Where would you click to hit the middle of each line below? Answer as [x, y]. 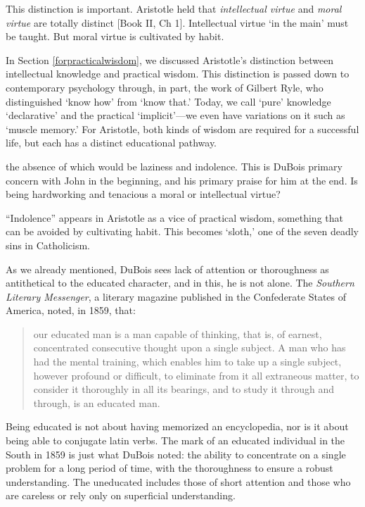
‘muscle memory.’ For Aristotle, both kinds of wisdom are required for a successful [182, 129]
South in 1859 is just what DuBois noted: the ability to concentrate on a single [176, 454]
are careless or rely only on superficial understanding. [121, 495]
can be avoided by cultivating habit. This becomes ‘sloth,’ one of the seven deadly [182, 231]
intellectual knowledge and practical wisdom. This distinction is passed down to [178, 74]
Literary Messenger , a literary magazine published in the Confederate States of [176, 296]
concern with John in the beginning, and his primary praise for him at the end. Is [182, 180]
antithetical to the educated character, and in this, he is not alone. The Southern [180, 283]
